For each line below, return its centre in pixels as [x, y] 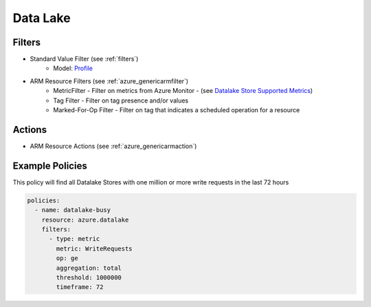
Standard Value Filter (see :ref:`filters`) [84, 59]
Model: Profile [73, 68]
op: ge [67, 258]
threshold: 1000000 [89, 277]
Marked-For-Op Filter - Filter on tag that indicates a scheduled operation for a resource [177, 110]
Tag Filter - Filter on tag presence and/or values [121, 100]
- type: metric [75, 239]
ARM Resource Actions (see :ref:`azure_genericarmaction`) [113, 146]
